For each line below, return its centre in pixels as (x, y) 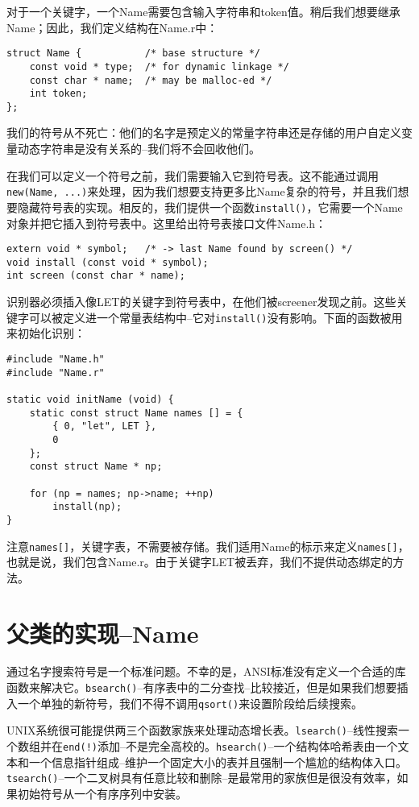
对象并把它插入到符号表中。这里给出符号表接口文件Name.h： (167, 223)
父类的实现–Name (103, 633)
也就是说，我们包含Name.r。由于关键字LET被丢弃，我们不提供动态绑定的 (200, 562)
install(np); (87, 507)
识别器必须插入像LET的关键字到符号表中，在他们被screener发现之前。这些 (201, 302)
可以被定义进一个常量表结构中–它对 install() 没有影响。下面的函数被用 (216, 317)
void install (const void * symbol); (108, 262)
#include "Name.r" (56, 372)
